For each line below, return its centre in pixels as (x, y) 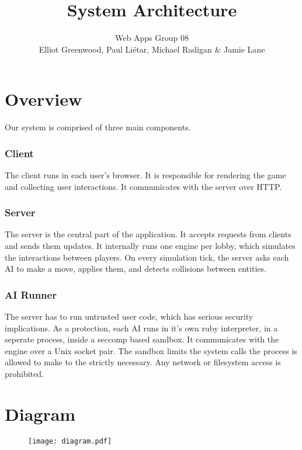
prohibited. (24, 374)
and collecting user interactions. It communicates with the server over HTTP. (143, 186)
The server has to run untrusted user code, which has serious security (129, 316)
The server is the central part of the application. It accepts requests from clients (148, 234)
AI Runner (31, 294)
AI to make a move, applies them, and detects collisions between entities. (136, 269)
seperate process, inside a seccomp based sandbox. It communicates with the (142, 339)
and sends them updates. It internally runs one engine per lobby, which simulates (150, 246)
